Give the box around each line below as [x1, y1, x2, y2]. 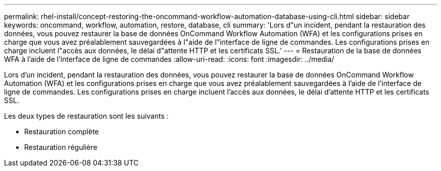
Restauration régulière [24, 143, 98, 151]
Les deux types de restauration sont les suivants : [4, 112, 169, 120]
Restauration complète [24, 127, 99, 136]
